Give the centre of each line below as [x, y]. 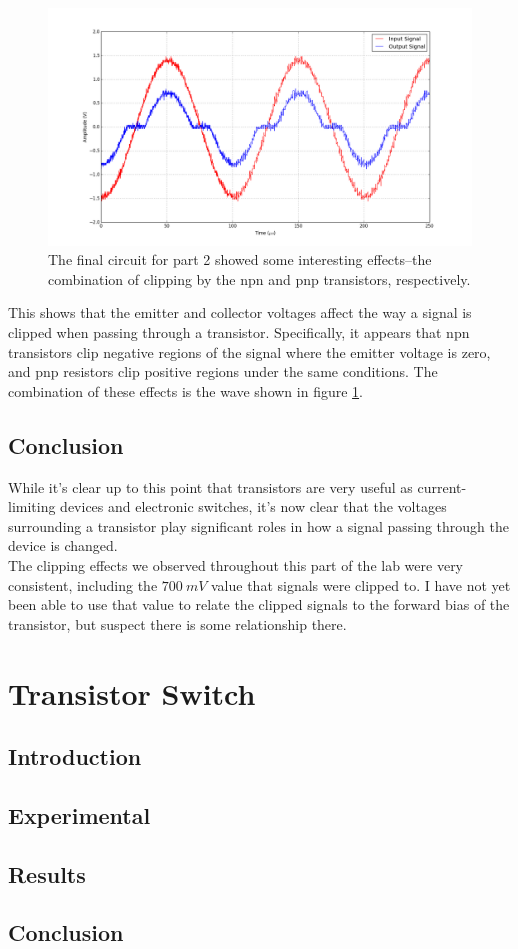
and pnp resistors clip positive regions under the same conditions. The [223, 371]
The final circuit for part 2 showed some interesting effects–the [240, 259]
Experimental [79, 814]
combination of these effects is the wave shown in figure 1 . [185, 390]
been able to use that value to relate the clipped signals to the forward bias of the [259, 604]
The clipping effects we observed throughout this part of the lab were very [236, 565]
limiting [32, 506]
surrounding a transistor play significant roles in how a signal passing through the [259, 525]
